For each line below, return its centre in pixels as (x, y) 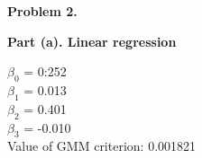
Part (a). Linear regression (92, 41)
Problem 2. (42, 11)
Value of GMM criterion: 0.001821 (102, 146)
